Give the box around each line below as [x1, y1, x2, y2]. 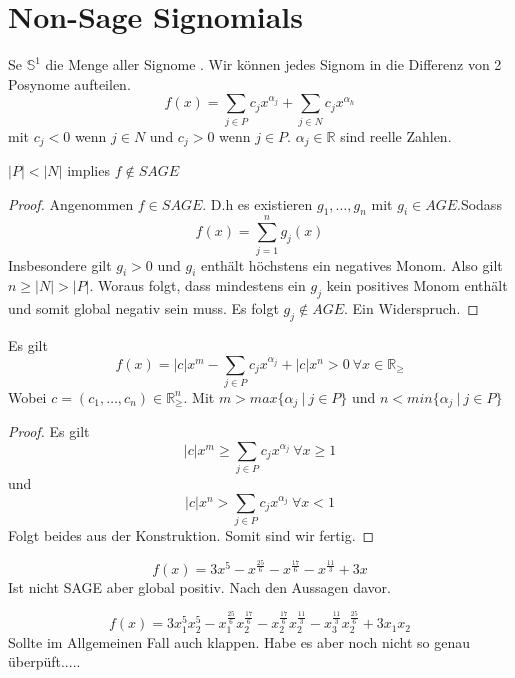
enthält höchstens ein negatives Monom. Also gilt [201, 254, 503, 275]
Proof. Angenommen [8, 193, 134, 214]
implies [67, 160, 110, 181]
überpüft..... [8, 651, 81, 672]
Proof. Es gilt [8, 421, 90, 442]
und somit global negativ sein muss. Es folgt [8, 298, 279, 319]
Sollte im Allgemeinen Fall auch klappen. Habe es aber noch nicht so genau [8, 631, 470, 652]
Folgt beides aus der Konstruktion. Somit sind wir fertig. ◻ [8, 525, 375, 546]
